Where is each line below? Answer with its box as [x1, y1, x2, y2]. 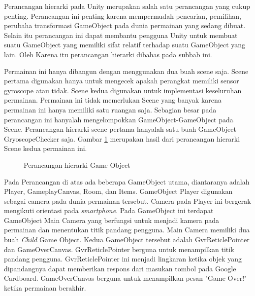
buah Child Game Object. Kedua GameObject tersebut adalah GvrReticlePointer [4, 234, 250, 245]
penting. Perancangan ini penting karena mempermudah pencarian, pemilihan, [4, 10, 241, 21]
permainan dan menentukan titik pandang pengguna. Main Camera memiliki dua [4, 224, 250, 235]
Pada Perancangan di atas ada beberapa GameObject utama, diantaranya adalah [4, 176, 250, 186]
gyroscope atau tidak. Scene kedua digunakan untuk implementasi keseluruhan [4, 85, 242, 95]
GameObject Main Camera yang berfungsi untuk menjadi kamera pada [4, 215, 220, 225]
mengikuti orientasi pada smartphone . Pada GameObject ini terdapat [4, 205, 214, 216]
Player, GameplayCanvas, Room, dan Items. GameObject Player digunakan [4, 186, 233, 196]
